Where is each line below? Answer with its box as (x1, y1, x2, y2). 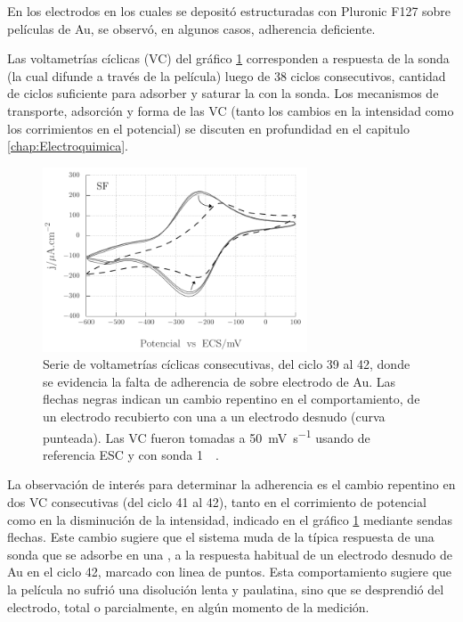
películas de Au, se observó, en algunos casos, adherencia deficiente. (7, 19, 376, 37)
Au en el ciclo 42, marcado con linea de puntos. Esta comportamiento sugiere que (7, 562, 452, 581)
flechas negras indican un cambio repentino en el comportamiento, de (43, 389, 420, 408)
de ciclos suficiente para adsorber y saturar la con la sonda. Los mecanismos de (7, 84, 439, 102)
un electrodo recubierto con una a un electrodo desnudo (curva (43, 406, 386, 425)
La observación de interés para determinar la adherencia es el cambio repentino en (7, 475, 456, 494)
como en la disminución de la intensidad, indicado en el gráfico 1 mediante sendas (7, 510, 453, 528)
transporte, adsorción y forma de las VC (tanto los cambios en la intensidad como (7, 101, 454, 119)
